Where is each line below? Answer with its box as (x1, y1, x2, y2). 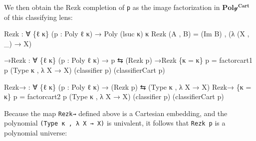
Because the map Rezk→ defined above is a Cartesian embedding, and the (4, 108, 228, 118)
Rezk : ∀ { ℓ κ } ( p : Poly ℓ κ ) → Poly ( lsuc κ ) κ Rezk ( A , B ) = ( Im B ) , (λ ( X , (4, 28, 250, 39)
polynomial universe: (4, 128, 67, 138)
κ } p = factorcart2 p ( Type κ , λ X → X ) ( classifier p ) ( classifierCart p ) (4, 91, 224, 102)
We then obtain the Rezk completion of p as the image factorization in (4, 2, 220, 12)
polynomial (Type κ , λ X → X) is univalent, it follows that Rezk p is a (4, 118, 226, 128)
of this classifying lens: (4, 11, 73, 22)
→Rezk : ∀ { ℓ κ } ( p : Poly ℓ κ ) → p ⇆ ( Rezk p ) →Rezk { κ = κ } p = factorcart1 (4, 55, 253, 65)
